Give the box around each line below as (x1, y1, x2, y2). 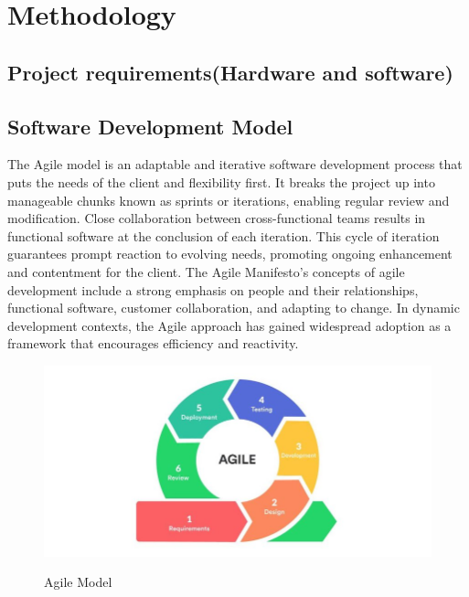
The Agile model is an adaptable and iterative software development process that (7, 155, 463, 174)
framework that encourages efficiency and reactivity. (7, 334, 299, 353)
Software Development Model (7, 112, 293, 140)
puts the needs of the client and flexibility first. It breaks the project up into (7, 172, 435, 191)
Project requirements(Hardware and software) (7, 58, 453, 86)
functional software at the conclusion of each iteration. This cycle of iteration (7, 226, 440, 245)
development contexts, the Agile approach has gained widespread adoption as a (7, 315, 452, 335)
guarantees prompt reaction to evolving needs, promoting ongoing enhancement (7, 244, 453, 263)
